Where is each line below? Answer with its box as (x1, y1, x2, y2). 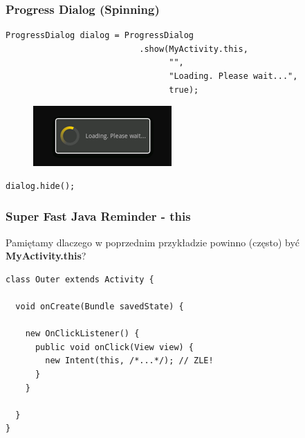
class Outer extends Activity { (6, 274, 154, 284)
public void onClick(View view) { (35, 342, 194, 352)
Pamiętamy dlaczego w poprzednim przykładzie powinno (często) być (6, 235, 300, 249)
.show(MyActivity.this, (139, 44, 248, 54)
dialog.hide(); (6, 181, 75, 191)
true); (169, 84, 199, 95)
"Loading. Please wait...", (169, 71, 298, 81)
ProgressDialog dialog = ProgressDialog (6, 30, 194, 41)
